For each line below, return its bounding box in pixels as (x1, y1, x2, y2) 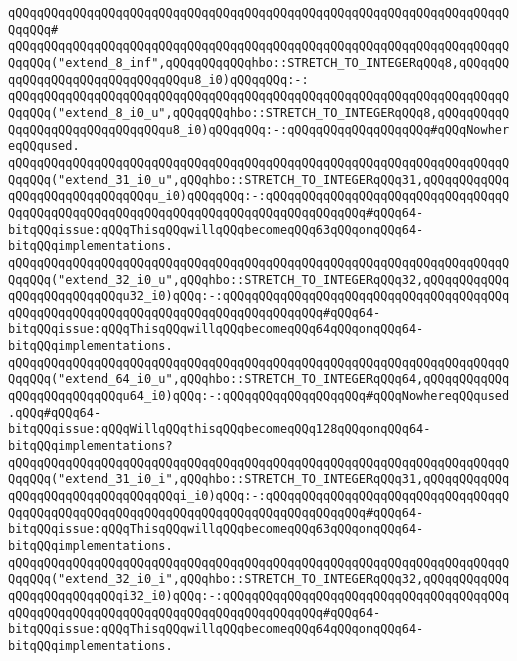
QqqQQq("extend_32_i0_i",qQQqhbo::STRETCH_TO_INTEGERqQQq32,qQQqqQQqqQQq (8, 572, 510, 587)
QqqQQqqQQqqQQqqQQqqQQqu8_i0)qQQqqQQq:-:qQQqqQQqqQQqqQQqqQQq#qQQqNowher (8, 122, 510, 137)
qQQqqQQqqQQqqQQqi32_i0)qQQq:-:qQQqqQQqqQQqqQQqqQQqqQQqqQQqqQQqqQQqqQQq (8, 588, 510, 603)
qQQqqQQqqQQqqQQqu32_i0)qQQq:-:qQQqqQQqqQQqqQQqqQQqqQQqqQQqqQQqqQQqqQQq (8, 289, 510, 304)
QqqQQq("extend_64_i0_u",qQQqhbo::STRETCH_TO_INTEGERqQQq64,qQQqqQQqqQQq (8, 372, 510, 387)
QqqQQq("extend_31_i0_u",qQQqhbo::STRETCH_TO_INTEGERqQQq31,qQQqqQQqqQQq (8, 172, 510, 187)
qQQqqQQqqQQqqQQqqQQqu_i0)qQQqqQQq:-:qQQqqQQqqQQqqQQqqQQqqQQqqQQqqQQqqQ (8, 189, 510, 204)
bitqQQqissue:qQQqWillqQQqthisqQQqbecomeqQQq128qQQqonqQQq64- (8, 422, 431, 437)
